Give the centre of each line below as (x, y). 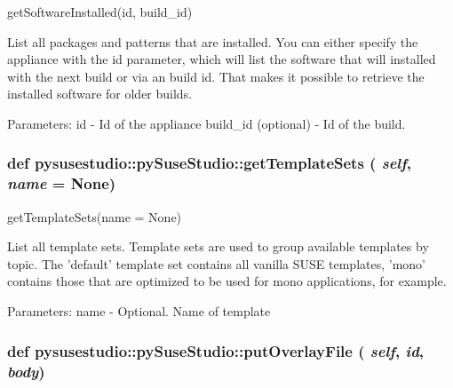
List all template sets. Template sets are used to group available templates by (218, 246)
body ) (26, 371)
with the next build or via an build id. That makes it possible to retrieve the (216, 76)
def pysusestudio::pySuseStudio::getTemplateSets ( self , (209, 163)
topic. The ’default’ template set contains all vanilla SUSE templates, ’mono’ (216, 263)
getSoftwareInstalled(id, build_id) (100, 12)
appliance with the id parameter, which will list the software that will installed (222, 59)
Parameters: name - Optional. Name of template (139, 311)
